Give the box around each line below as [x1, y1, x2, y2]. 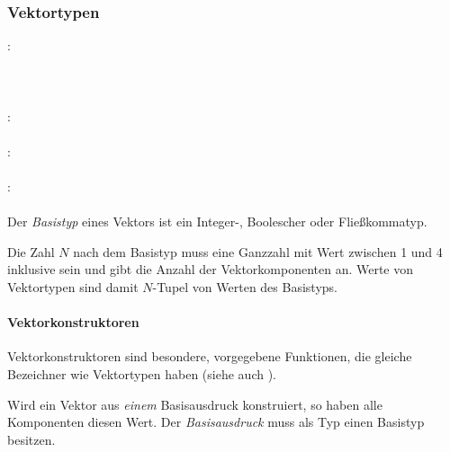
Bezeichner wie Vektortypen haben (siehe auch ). [7, 364, 276, 383]
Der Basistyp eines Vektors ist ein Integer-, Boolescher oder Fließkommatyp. [7, 212, 427, 231]
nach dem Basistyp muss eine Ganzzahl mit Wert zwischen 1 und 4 [73, 242, 443, 261]
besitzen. [7, 430, 56, 448]
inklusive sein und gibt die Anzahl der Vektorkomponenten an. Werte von [7, 260, 414, 279]
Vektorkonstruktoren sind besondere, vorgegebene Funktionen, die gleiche [7, 347, 412, 366]
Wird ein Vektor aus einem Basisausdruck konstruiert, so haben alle [7, 394, 382, 413]
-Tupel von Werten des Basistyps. [152, 277, 337, 296]
